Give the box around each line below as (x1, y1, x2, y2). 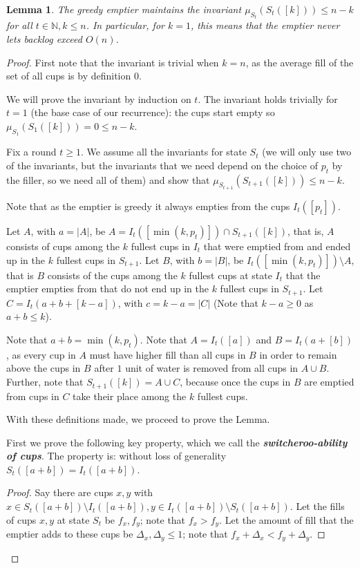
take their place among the (73, 388, 187, 403)
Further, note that (6, 375, 84, 389)
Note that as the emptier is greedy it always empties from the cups (6, 199, 290, 214)
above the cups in (6, 361, 81, 375)
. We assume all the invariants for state (80, 144, 247, 159)
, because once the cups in (180, 375, 291, 389)
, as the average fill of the (245, 55, 354, 69)
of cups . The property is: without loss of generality (6, 448, 227, 463)
